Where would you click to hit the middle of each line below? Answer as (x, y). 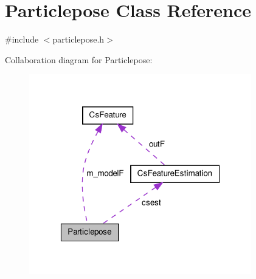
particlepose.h (78, 39)
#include (22, 39)
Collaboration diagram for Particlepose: (79, 59)
